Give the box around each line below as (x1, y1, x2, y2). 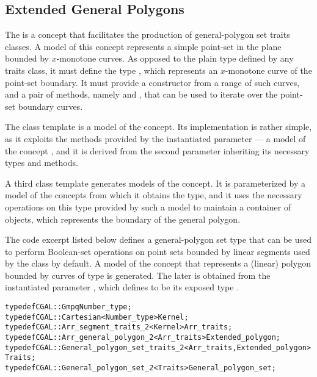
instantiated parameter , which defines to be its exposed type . (5, 281, 239, 293)
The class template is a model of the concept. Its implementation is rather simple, (5, 120, 312, 133)
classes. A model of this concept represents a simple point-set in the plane (5, 40, 282, 52)
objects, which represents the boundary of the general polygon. (5, 212, 241, 225)
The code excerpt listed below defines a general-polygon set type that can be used (5, 233, 312, 246)
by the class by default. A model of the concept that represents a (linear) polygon (5, 257, 311, 270)
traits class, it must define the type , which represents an (5, 63, 218, 76)
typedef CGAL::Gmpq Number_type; (5, 303, 132, 312)
